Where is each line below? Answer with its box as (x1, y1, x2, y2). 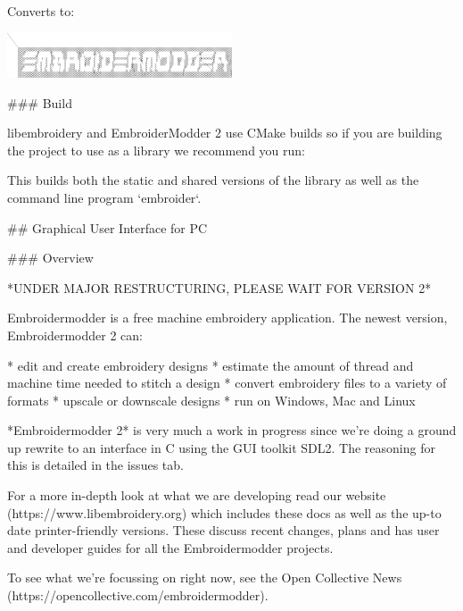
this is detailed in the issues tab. (7, 456, 184, 474)
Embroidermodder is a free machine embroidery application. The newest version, (7, 308, 448, 327)
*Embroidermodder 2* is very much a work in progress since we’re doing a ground (7, 421, 457, 439)
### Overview (7, 248, 94, 267)
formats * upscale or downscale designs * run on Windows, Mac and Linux (7, 390, 416, 409)
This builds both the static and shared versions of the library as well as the (7, 171, 419, 189)
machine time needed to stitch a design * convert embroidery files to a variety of (7, 373, 447, 392)
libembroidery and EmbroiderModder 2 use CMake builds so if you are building (7, 123, 442, 142)
